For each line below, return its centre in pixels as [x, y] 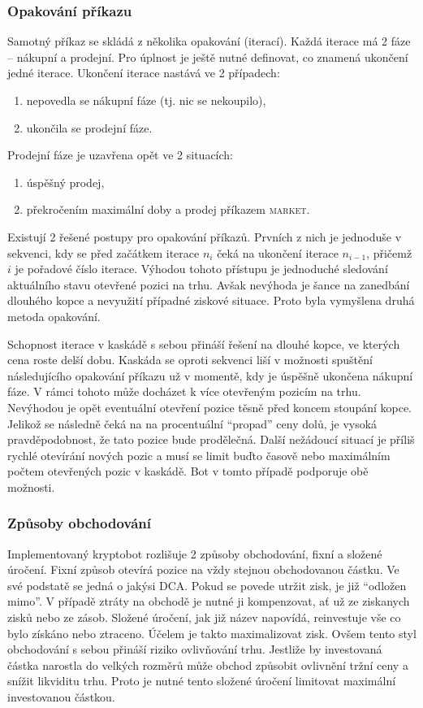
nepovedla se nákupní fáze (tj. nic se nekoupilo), [146, 100]
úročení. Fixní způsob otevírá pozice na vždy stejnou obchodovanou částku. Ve [203, 569]
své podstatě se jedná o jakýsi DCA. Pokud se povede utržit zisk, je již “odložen [207, 585]
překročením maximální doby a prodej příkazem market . [168, 209]
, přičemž [389, 252]
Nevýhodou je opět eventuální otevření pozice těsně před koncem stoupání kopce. [210, 407]
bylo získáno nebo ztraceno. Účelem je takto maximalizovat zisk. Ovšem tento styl [212, 633]
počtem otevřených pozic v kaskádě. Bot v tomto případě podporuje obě [188, 471]
